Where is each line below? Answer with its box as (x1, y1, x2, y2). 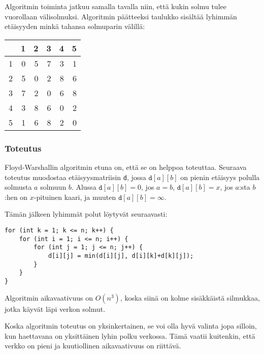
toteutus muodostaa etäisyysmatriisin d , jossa (5, 171, 146, 182)
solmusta (5, 182, 32, 192)
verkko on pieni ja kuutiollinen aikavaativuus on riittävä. (5, 340, 181, 351)
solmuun (40, 182, 67, 192)
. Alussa (71, 182, 96, 192)
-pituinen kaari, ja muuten (34, 191, 116, 202)
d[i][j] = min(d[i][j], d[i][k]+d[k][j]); (48, 252, 194, 259)
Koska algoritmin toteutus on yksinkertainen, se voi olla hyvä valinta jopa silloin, (5, 320, 257, 331)
